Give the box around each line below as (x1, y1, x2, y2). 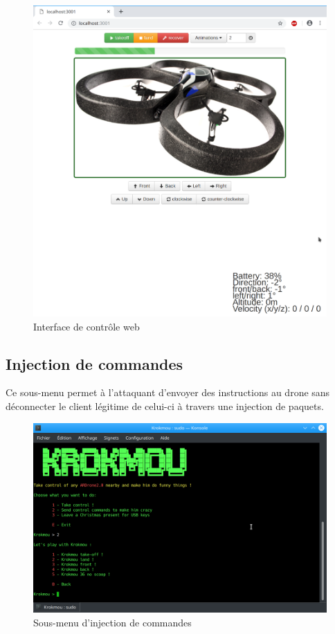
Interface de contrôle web (33, 319, 140, 333)
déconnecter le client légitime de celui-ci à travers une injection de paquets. (6, 398, 324, 413)
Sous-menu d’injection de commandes (33, 615, 192, 630)
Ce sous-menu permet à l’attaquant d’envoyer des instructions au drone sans (6, 385, 330, 400)
